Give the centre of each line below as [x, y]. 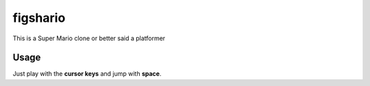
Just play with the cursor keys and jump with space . [87, 74]
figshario [39, 18]
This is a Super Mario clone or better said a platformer [89, 38]
